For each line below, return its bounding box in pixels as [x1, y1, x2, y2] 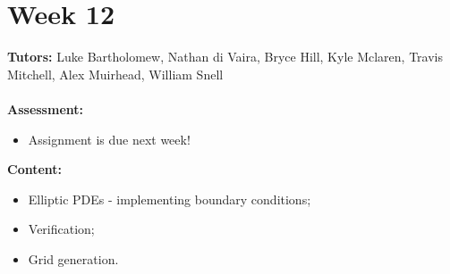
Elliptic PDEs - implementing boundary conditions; [28, 189, 311, 208]
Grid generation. [28, 249, 119, 268]
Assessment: [7, 99, 83, 118]
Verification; [28, 220, 95, 238]
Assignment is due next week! [28, 129, 191, 148]
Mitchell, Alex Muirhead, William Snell [7, 64, 224, 83]
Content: [7, 160, 63, 179]
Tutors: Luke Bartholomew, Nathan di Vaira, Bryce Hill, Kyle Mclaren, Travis [7, 47, 443, 66]
